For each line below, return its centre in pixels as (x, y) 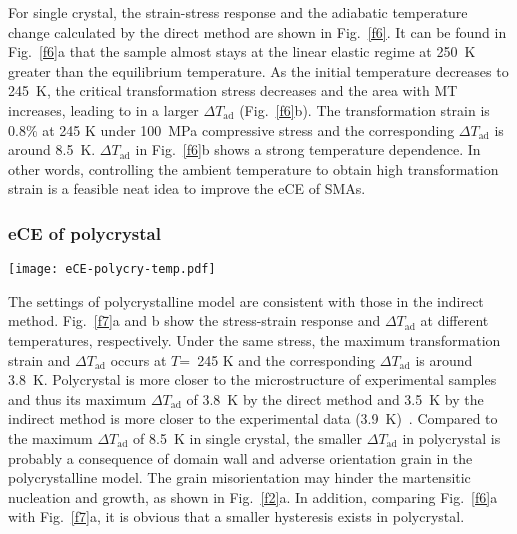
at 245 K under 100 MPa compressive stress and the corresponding (248, 129)
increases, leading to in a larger (103, 109)
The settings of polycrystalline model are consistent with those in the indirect (246, 300)
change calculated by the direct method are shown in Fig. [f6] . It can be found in (257, 31)
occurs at (138, 359)
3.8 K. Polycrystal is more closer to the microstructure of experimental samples (252, 379)
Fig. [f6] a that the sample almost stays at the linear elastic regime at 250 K (242, 51)
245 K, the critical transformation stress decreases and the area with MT (233, 90)
